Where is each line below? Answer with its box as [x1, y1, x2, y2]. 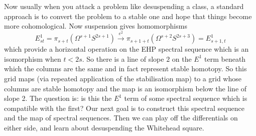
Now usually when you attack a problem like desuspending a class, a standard [4, 1, 244, 11]
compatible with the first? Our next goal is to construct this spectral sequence [4, 102, 244, 113]
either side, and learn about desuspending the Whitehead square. [4, 122, 204, 132]
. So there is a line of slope [82, 53, 164, 64]
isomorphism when [4, 53, 61, 64]
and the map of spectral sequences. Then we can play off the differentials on [4, 112, 238, 123]
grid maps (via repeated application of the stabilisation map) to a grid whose [4, 73, 241, 83]
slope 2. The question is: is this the [4, 93, 112, 103]
